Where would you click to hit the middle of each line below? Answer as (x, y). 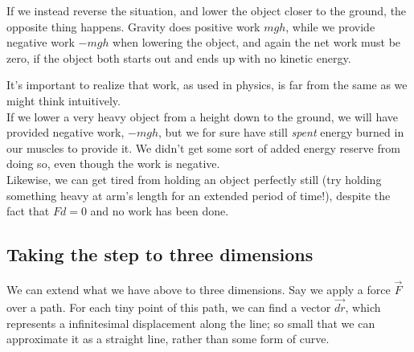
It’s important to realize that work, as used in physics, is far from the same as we (207, 85)
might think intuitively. (64, 100)
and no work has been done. (160, 211)
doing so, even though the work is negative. (113, 164)
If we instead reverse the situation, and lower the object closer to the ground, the (207, 10)
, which (363, 307)
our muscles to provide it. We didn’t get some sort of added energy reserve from (203, 147)
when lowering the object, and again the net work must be (257, 42)
